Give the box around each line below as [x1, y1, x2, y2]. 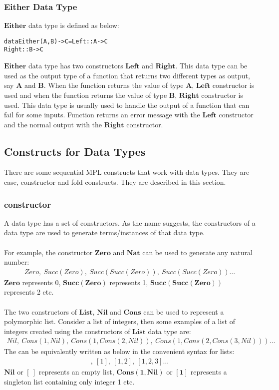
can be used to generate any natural [142, 247, 253, 257]
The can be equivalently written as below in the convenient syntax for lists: [4, 346, 235, 357]
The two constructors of [4, 306, 77, 317]
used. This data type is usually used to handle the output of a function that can [4, 99, 250, 110]
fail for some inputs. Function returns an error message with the [4, 109, 200, 120]
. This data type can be [175, 60, 248, 71]
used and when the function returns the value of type [4, 89, 167, 100]
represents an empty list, [38, 367, 114, 377]
